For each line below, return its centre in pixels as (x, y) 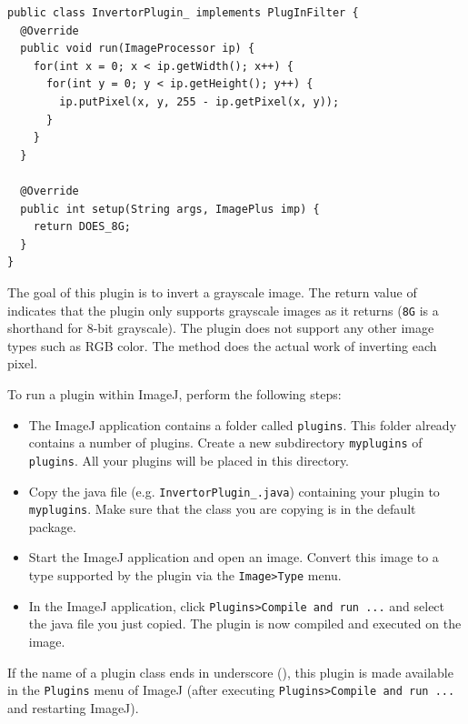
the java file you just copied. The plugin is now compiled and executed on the (245, 623)
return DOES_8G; (82, 227)
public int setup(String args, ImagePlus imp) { (170, 209)
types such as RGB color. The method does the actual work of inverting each (222, 345)
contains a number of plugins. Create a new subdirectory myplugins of (225, 442)
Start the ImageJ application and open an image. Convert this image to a (234, 557)
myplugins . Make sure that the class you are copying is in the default (222, 509)
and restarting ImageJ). (73, 707)
